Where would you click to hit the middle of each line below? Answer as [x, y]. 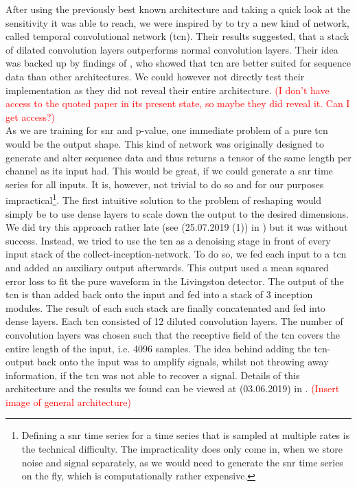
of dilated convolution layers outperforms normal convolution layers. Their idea [172, 49]
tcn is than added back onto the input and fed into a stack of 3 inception [159, 294]
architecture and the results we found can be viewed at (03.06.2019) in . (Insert [173, 388]
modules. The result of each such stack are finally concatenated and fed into [165, 307]
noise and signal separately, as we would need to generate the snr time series [182, 462]
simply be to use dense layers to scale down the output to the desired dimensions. [177, 213]
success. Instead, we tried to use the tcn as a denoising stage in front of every [168, 240]
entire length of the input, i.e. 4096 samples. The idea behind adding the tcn [166, 348]
